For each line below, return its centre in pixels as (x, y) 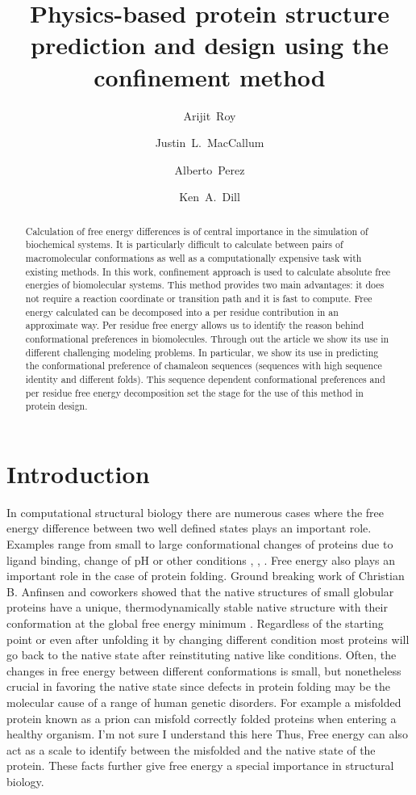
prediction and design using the (210, 45)
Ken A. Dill (210, 197)
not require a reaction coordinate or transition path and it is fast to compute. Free (199, 298)
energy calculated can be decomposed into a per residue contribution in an (182, 311)
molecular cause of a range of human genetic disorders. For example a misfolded (204, 702)
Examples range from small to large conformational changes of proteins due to (200, 543)
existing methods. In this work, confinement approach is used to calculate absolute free (208, 271)
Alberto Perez (210, 169)
